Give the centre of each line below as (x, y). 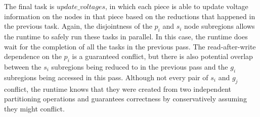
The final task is (29, 6)
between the (23, 66)
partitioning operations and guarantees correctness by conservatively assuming (125, 99)
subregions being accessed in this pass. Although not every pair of (106, 77)
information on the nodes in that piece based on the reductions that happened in (130, 16)
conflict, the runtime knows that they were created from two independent (118, 89)
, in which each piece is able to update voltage (177, 6)
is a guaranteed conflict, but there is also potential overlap (162, 56)
